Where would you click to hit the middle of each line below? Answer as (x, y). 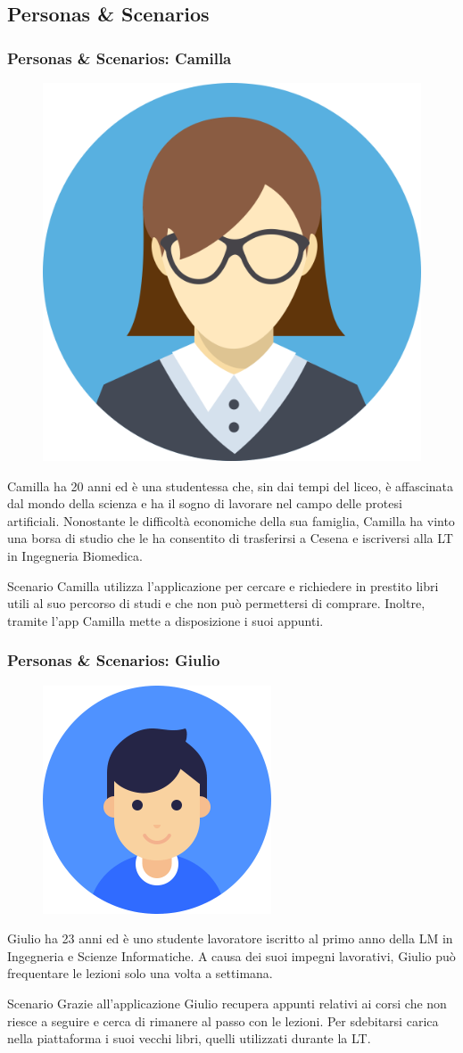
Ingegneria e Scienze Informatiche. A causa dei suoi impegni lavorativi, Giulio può (231, 955)
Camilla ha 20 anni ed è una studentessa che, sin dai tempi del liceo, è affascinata (231, 485)
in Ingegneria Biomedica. (75, 555)
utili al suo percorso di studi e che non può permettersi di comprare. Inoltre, (216, 603)
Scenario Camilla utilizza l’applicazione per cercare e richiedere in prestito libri (223, 585)
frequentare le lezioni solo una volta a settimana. (140, 973)
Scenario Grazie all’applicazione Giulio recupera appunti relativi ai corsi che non (227, 1003)
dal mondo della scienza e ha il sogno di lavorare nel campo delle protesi (205, 503)
